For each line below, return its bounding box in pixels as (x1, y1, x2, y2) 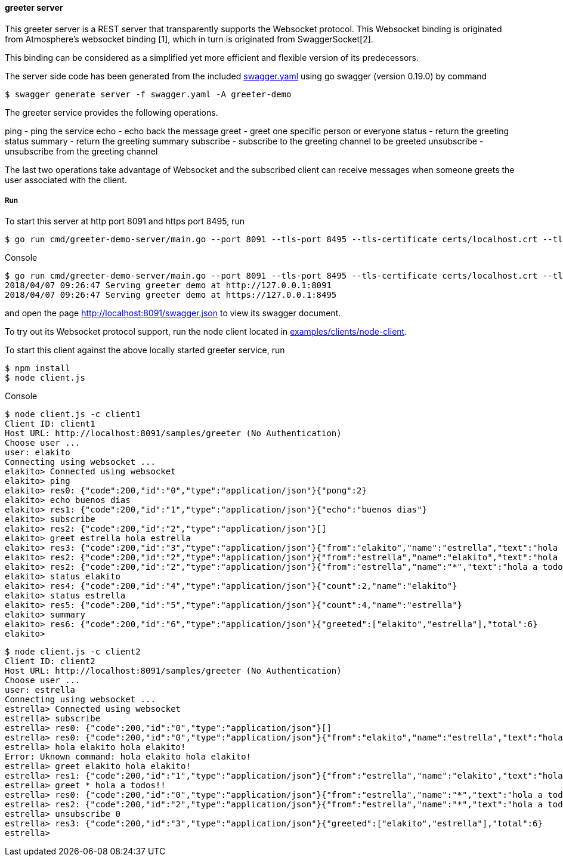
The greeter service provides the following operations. (5, 107, 218, 118)
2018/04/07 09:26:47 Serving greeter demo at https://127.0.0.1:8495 (5, 290, 337, 300)
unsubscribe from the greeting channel (5, 146, 158, 156)
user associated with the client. (5, 174, 127, 185)
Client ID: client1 (5, 419, 95, 429)
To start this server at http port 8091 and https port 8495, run (5, 216, 245, 227)
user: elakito (5, 448, 70, 458)
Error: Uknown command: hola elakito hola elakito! (5, 752, 252, 762)
